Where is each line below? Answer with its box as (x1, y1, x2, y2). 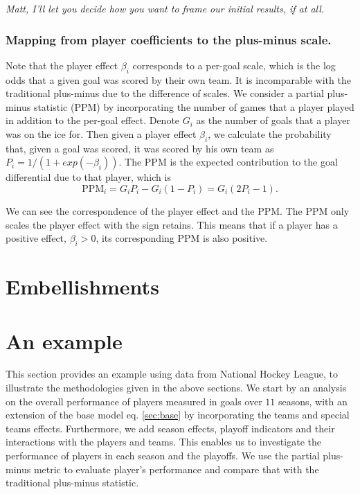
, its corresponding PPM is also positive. (96, 231, 268, 245)
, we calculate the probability (208, 126, 332, 141)
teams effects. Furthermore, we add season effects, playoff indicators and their (6, 421, 335, 435)
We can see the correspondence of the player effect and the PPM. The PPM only (6, 203, 350, 218)
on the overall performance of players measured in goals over (6, 394, 262, 408)
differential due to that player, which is (6, 170, 171, 184)
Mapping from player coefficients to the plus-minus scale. (6, 30, 332, 48)
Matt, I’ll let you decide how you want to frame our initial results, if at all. (6, 1, 325, 15)
